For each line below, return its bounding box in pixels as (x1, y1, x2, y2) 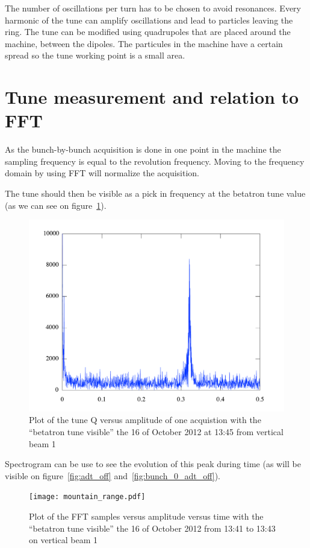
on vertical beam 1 (29, 534, 98, 546)
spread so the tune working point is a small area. (5, 49, 185, 62)
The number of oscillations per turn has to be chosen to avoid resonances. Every (5, 2, 301, 14)
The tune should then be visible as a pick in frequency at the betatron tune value (5, 187, 306, 200)
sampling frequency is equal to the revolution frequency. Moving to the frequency (5, 155, 305, 167)
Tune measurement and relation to (5, 84, 299, 109)
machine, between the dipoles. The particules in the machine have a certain (5, 37, 283, 49)
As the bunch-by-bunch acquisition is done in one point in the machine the (5, 143, 281, 156)
